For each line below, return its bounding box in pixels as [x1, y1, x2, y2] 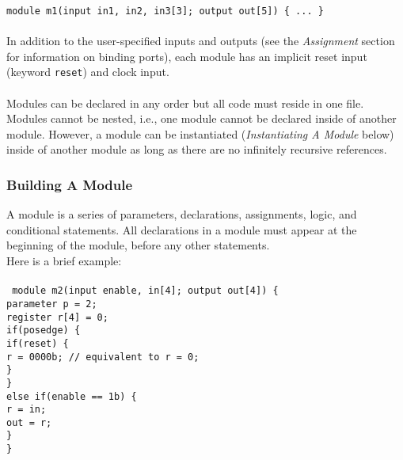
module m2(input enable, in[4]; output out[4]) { [12, 285, 279, 297]
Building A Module [6, 174, 133, 194]
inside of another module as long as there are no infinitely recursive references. [6, 141, 387, 158]
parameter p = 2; [6, 298, 97, 310]
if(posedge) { [6, 325, 81, 336]
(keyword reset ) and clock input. [6, 63, 169, 80]
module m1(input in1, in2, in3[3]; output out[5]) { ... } [6, 6, 324, 17]
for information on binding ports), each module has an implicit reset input [6, 48, 367, 64]
